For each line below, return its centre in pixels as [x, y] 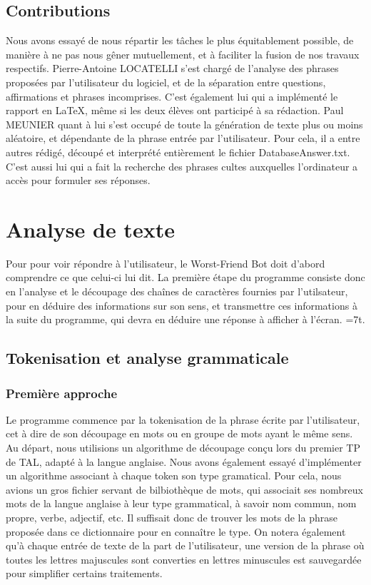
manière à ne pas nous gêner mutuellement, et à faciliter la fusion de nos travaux [183, 54]
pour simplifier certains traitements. [84, 573]
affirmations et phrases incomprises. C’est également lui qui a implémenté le [172, 96]
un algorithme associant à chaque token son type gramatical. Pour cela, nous [174, 475]
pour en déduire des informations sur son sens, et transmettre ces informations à [182, 305]
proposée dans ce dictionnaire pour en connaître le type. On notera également [176, 531]
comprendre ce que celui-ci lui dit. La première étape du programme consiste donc [185, 277]
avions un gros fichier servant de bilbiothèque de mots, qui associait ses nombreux [184, 489]
